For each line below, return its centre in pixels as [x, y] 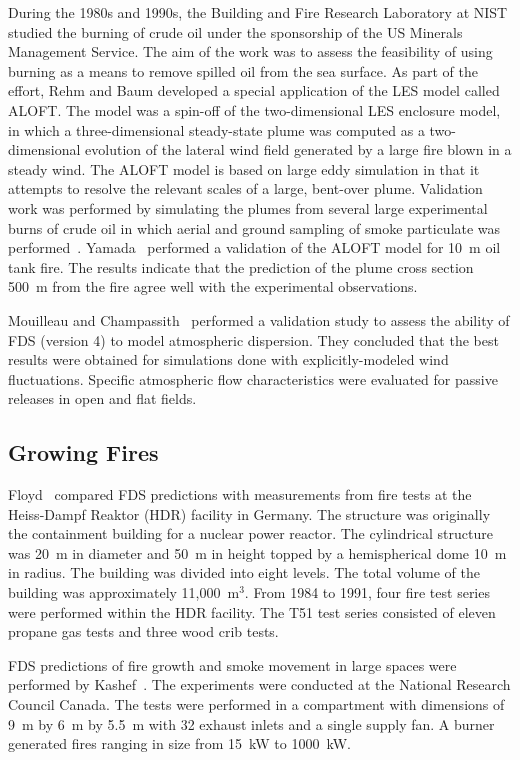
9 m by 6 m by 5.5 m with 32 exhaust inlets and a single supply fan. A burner [251, 723]
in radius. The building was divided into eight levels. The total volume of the [244, 572]
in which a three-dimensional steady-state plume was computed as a [216, 129]
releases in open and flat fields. [102, 398]
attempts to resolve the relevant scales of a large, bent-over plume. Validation [245, 188]
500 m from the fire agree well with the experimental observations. [213, 286]
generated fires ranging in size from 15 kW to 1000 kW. [179, 743]
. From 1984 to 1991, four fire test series [367, 592]
